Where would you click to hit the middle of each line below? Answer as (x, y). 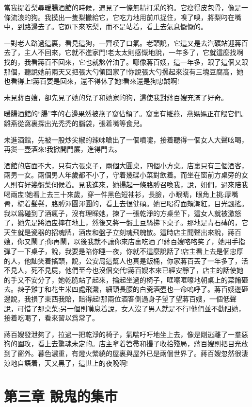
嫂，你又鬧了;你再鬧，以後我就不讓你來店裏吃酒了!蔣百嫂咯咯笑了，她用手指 (125, 241)
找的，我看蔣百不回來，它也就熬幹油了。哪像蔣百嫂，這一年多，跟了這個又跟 (126, 62)
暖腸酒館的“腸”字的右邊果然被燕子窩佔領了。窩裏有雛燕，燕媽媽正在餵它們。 (126, 114)
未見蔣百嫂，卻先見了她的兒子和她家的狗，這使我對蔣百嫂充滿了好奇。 (116, 97)
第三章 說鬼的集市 (61, 396)
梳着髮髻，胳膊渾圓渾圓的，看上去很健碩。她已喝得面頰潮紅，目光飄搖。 (133, 203)
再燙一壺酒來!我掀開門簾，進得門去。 (63, 149)
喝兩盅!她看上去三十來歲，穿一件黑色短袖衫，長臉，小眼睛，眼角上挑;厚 (118, 194)
